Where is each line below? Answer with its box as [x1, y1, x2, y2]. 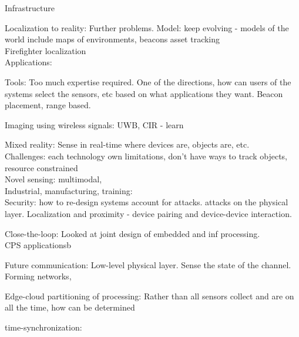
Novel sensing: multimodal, [5, 173, 102, 185]
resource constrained [5, 161, 78, 173]
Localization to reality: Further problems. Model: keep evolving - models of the [5, 21, 289, 34]
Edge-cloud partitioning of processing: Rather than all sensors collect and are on [5, 289, 294, 302]
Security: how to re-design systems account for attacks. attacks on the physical [5, 196, 288, 208]
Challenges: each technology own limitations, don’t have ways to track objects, [5, 149, 287, 162]
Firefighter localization [5, 44, 86, 56]
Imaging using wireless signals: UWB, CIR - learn [5, 118, 184, 131]
